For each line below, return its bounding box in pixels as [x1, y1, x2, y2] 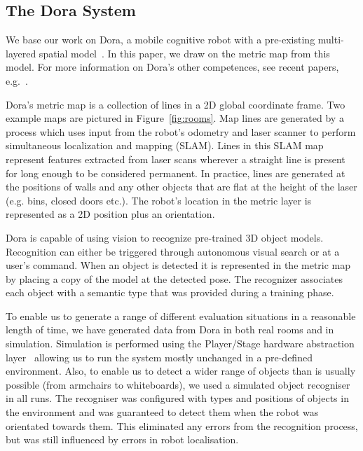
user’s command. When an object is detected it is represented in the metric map [6, 258, 351, 272]
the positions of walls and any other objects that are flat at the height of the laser [6, 179, 357, 194]
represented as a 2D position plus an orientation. [6, 207, 215, 221]
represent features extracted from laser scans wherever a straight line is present [6, 151, 345, 166]
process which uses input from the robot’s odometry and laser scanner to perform [6, 124, 356, 139]
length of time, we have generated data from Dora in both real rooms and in [6, 322, 334, 337]
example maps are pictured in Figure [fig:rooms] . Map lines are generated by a [6, 111, 344, 125]
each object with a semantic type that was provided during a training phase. [6, 285, 334, 300]
